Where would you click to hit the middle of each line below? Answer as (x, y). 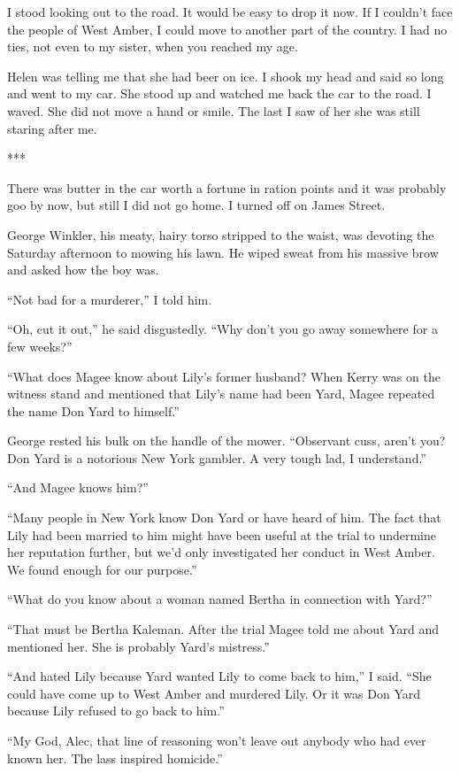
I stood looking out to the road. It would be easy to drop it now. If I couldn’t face (230, 12)
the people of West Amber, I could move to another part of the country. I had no (227, 29)
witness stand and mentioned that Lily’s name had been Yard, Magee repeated (221, 394)
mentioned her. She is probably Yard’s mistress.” (138, 646)
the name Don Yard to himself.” (93, 410)
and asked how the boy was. (83, 270)
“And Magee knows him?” (78, 487)
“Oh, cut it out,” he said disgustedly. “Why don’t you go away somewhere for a (222, 329)
